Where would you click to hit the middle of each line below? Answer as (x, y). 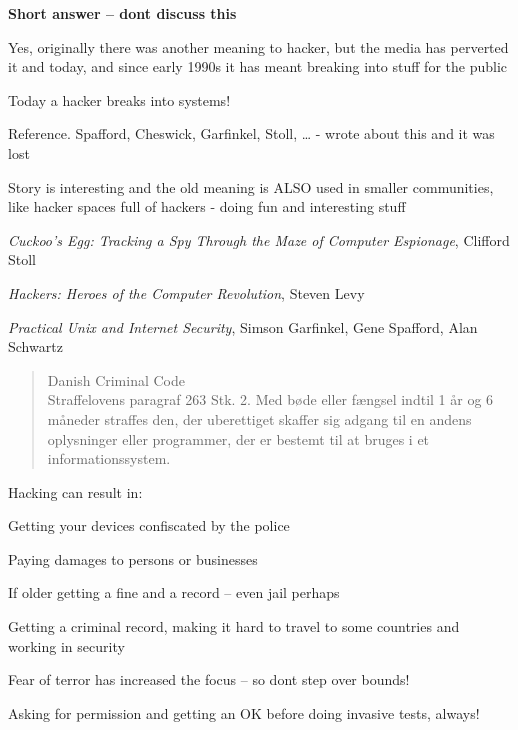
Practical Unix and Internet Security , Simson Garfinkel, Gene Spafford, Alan (243, 326)
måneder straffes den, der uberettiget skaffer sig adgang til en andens (259, 418)
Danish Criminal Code (116, 379)
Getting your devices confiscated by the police (149, 525)
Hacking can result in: (75, 491)
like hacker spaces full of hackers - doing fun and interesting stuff (207, 206)
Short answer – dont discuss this (122, 13)
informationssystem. (109, 458)
